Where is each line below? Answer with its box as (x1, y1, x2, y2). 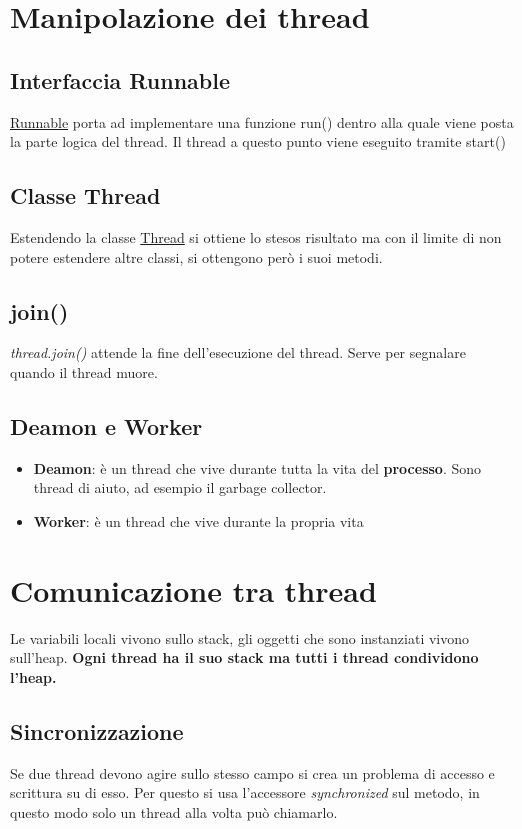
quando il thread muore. (10, 361, 158, 382)
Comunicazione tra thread (10, 569, 377, 610)
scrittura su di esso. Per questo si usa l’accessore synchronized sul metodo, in (10, 782, 480, 803)
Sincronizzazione (10, 715, 184, 746)
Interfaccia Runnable (10, 64, 230, 95)
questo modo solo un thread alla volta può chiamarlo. (10, 801, 338, 822)
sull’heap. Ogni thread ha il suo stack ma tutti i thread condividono (10, 647, 479, 668)
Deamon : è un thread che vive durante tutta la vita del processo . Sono (33, 457, 482, 478)
